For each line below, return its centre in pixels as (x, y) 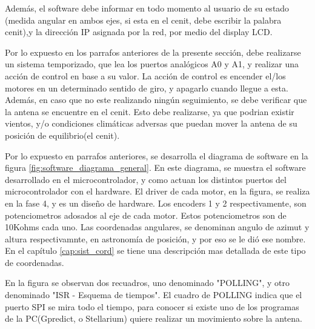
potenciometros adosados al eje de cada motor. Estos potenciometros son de (146, 215)
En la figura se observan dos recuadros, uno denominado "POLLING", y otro (147, 283)
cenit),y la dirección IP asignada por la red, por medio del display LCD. (139, 32)
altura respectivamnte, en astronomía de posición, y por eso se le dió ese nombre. (155, 238)
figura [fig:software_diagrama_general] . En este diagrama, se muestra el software (155, 168)
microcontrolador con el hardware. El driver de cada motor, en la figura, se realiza (157, 191)
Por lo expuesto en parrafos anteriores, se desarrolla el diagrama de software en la (157, 155)
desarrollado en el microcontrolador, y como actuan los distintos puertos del (146, 179)
